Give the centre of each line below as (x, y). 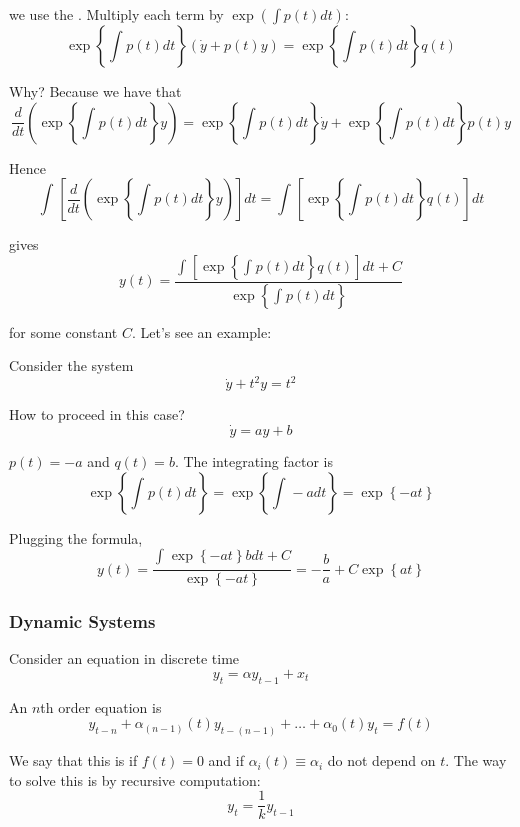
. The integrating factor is (253, 461)
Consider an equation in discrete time (124, 658)
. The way (476, 760)
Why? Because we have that (95, 91)
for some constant (63, 331)
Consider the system (71, 365)
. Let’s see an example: (201, 331)
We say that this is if (73, 760)
